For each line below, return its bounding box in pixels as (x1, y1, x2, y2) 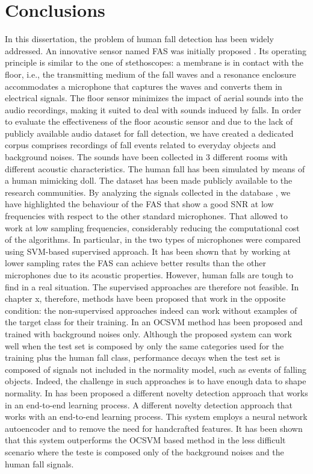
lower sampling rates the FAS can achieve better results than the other (5, 257, 266, 269)
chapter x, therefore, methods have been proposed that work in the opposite (5, 292, 286, 305)
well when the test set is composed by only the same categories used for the (5, 339, 284, 352)
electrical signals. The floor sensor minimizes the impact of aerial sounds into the (5, 92, 303, 104)
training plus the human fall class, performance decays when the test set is (5, 351, 280, 364)
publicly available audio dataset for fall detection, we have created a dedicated (5, 126, 294, 139)
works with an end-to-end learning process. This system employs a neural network (5, 410, 308, 423)
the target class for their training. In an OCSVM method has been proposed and (5, 316, 303, 328)
